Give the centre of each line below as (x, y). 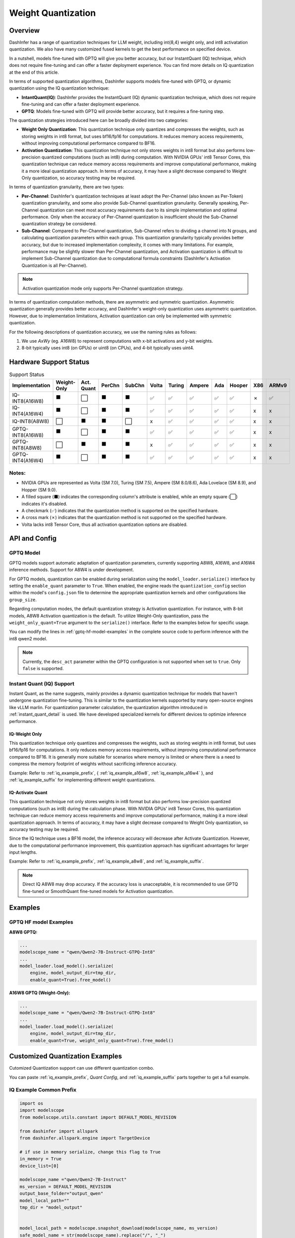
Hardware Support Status (49, 362)
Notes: (17, 473)
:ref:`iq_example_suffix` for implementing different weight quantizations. (82, 779)
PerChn (110, 385)
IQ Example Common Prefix (43, 1090)
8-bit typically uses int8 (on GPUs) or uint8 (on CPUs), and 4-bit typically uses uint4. (108, 348)
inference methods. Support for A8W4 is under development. (72, 570)
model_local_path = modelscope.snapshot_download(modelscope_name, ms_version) (119, 1228)
